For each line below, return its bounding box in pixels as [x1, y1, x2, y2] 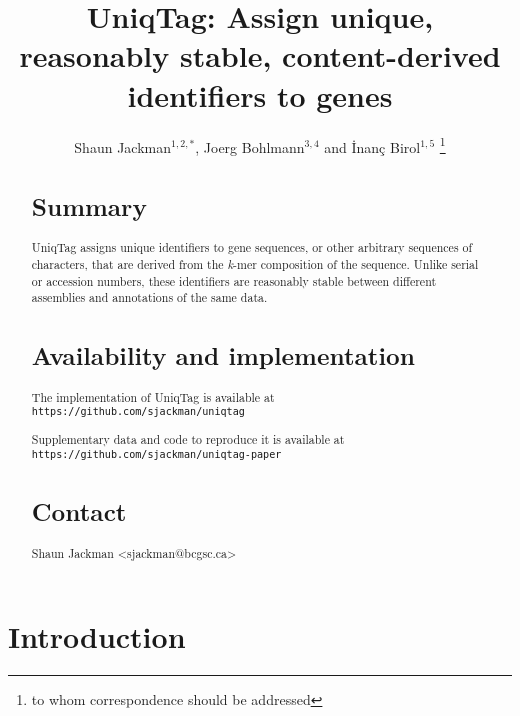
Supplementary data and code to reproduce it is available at [31, 431, 345, 448]
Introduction [8, 616, 186, 657]
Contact [31, 494, 127, 529]
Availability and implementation [31, 338, 415, 373]
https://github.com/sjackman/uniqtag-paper [31, 448, 282, 460]
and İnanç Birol [324, 136, 421, 157]
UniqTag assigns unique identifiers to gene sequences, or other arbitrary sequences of [31, 239, 473, 256]
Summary [31, 189, 147, 224]
